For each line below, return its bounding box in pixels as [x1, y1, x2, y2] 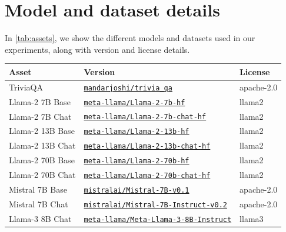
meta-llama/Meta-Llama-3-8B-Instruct [84, 215, 232, 224]
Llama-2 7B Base [9, 95, 71, 107]
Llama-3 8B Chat [9, 212, 72, 224]
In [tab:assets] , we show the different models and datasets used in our [5, 32, 255, 44]
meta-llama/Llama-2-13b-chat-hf [84, 142, 211, 151]
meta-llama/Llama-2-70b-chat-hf [84, 172, 211, 180]
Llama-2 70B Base [9, 154, 75, 166]
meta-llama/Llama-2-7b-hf [84, 98, 185, 107]
